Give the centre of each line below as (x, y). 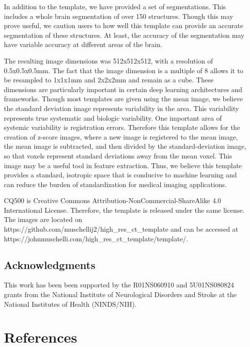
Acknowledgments (50, 264)
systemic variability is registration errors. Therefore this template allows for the (122, 127)
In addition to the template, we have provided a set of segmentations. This (115, 6)
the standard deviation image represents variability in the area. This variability (122, 108)
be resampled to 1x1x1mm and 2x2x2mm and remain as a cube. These (109, 80)
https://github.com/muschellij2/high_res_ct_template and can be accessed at (121, 229)
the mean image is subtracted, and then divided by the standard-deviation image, (125, 146)
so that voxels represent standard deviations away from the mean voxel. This (118, 155)
